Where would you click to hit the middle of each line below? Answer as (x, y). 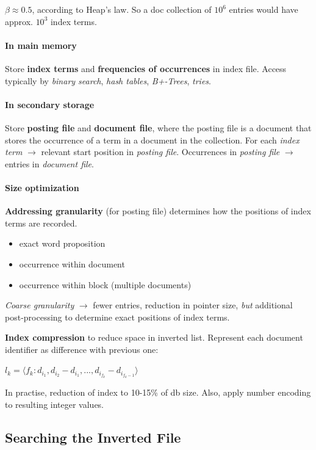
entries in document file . (49, 163)
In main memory (41, 45)
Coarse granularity (40, 305)
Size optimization (42, 187)
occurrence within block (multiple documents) (105, 284)
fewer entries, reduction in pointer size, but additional (193, 305)
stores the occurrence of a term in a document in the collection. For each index (152, 140)
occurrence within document (72, 263)
